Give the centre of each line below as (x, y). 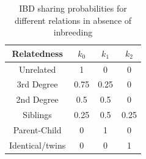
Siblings (37, 115)
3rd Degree (37, 84)
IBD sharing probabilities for (73, 8)
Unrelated (37, 69)
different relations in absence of (73, 20)
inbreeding (73, 32)
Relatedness (37, 53)
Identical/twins (38, 145)
